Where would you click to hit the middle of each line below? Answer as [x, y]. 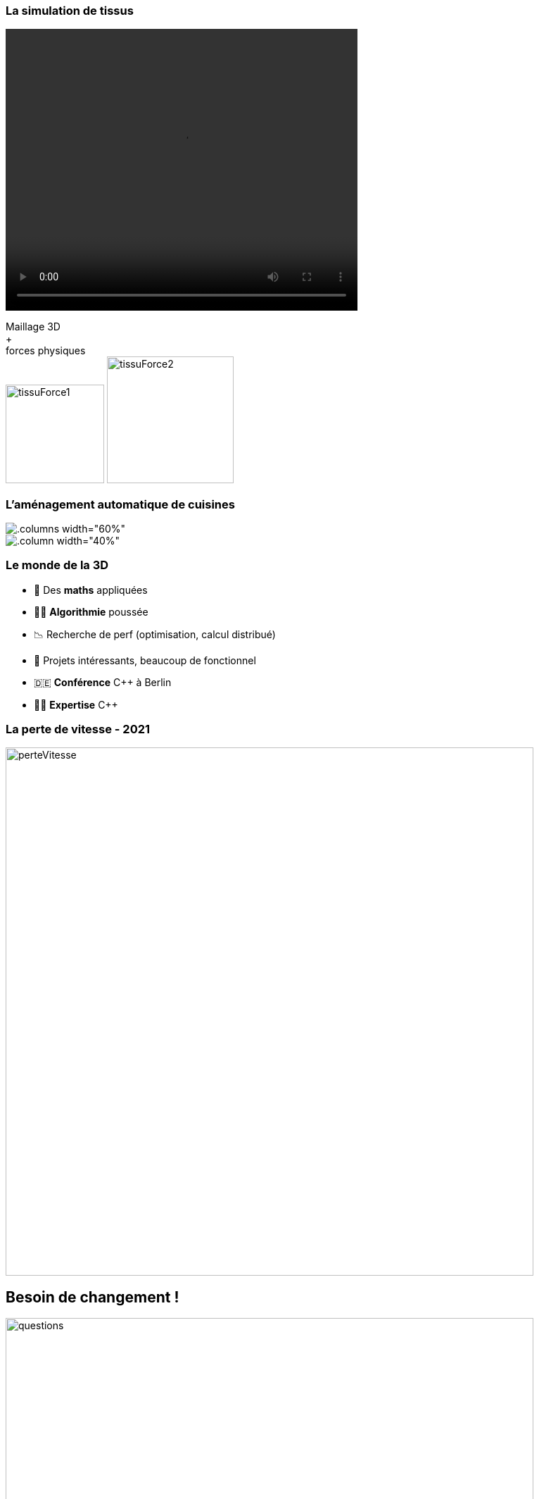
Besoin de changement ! [93, 1297]
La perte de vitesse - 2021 [78, 729]
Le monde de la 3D [57, 565]
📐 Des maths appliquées [91, 590]
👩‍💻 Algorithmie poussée [91, 611]
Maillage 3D [33, 327]
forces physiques [46, 351]
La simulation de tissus [70, 10]
